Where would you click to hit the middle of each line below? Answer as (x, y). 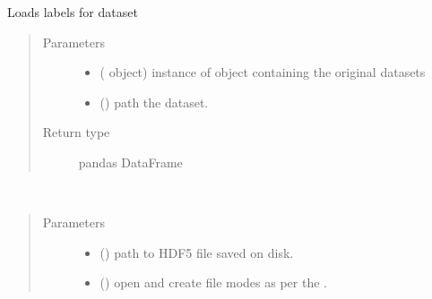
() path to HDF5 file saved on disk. (197, 252)
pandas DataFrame (130, 162)
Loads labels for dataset (73, 12)
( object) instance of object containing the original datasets (263, 72)
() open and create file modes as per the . (213, 282)
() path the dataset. (154, 102)
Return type (76, 132)
